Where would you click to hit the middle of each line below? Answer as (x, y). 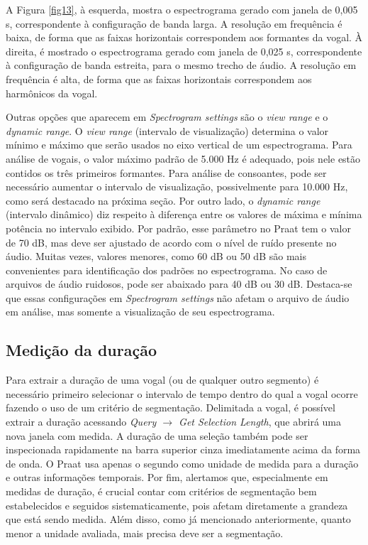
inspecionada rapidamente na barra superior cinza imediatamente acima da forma (183, 449)
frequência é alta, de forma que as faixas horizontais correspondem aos (159, 79)
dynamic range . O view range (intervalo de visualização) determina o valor (167, 130)
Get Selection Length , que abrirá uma (260, 422)
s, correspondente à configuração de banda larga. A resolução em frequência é (174, 23)
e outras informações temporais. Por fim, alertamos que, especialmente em (167, 477)
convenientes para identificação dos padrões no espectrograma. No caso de (167, 270)
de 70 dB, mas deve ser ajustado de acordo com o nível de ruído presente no (171, 242)
